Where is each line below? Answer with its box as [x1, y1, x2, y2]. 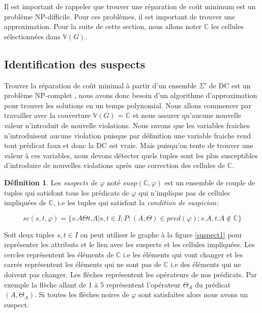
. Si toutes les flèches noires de [35, 289, 129, 300]
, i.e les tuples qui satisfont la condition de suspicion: [53, 197, 219, 208]
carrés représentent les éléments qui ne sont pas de [4, 259, 161, 270]
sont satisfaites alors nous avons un [138, 289, 248, 300]
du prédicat [195, 279, 231, 290]
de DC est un [209, 80, 251, 90]
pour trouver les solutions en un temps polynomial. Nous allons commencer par [4, 100, 251, 110]
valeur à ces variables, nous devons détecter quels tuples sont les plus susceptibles [4, 150, 258, 160]
